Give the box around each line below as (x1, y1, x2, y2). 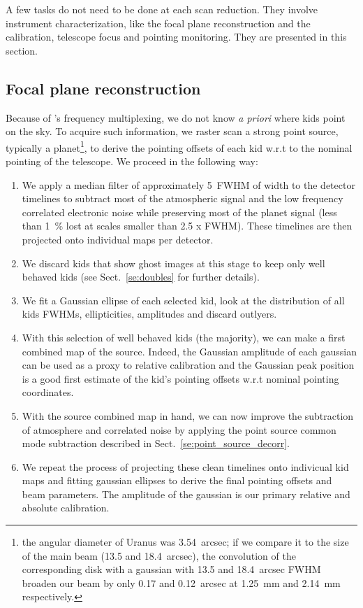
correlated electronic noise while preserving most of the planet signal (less (22, 204, 337, 219)
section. (6, 43, 38, 57)
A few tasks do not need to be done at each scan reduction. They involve (6, 2, 318, 16)
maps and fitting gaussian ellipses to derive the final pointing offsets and (22, 473, 332, 488)
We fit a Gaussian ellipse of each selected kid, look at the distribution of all (22, 292, 345, 307)
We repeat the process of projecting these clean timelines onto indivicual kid (22, 459, 349, 474)
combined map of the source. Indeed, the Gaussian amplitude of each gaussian (22, 344, 357, 358)
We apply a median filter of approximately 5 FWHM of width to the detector (22, 177, 355, 192)
